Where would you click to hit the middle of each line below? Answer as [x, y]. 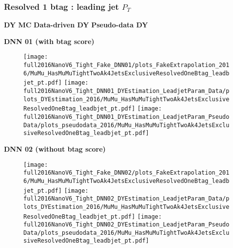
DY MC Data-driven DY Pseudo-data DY [76, 25]
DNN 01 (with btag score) [49, 41]
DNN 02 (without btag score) [55, 148]
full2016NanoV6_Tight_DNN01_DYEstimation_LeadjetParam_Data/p [126, 91]
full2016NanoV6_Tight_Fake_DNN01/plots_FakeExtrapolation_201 [126, 65]
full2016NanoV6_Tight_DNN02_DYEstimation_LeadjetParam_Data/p [126, 199]
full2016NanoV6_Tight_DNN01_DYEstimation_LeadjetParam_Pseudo [126, 117]
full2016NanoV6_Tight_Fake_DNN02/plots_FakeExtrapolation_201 [126, 173]
